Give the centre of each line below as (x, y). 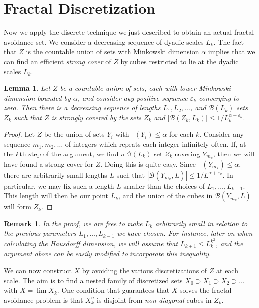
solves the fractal (206, 290)
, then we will (234, 153)
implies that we (231, 52)
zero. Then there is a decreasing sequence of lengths (82, 107)
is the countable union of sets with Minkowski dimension (113, 52)
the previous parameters (40, 233)
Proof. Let (19, 134)
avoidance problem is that (44, 299)
